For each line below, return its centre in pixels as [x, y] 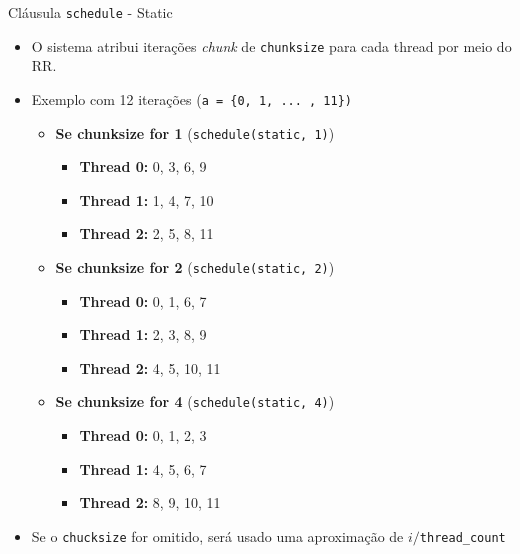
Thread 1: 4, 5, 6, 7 [143, 468]
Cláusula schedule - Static [90, 12]
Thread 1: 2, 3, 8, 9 [143, 334]
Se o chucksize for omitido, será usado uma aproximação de [217, 535]
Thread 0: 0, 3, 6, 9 [143, 166]
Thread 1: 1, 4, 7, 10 [146, 199]
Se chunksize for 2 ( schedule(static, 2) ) [195, 267]
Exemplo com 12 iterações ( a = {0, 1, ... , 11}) [191, 98]
